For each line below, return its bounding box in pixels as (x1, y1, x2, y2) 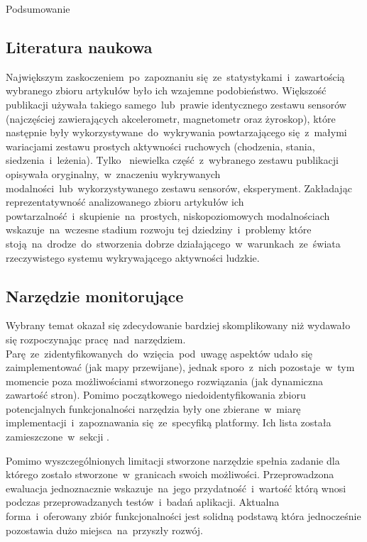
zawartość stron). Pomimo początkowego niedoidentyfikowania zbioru (6, 387, 306, 402)
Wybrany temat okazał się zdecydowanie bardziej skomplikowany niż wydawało (6, 318, 351, 333)
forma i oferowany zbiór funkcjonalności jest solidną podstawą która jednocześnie (6, 509, 361, 524)
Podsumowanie (6, 1, 70, 16)
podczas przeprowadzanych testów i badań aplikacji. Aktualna (6, 494, 280, 509)
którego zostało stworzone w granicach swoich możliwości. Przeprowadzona (6, 467, 334, 482)
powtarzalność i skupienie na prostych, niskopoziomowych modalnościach (6, 208, 330, 223)
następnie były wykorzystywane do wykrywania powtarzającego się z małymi (6, 125, 347, 140)
